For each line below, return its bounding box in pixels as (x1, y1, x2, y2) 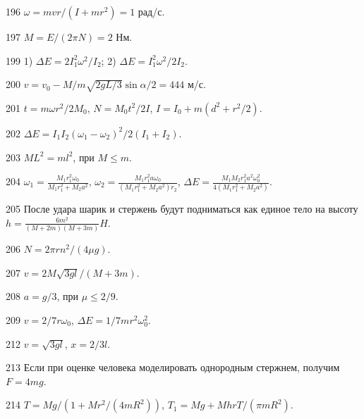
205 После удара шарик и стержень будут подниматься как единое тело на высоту (6, 201, 358, 216)
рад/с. (138, 4, 165, 18)
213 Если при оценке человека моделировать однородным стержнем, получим (6, 360, 340, 375)
